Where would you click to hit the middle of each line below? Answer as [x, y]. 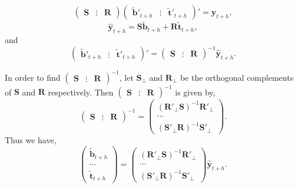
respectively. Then [81, 92]
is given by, [195, 92]
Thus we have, [31, 140]
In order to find [33, 77]
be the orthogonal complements [237, 77]
